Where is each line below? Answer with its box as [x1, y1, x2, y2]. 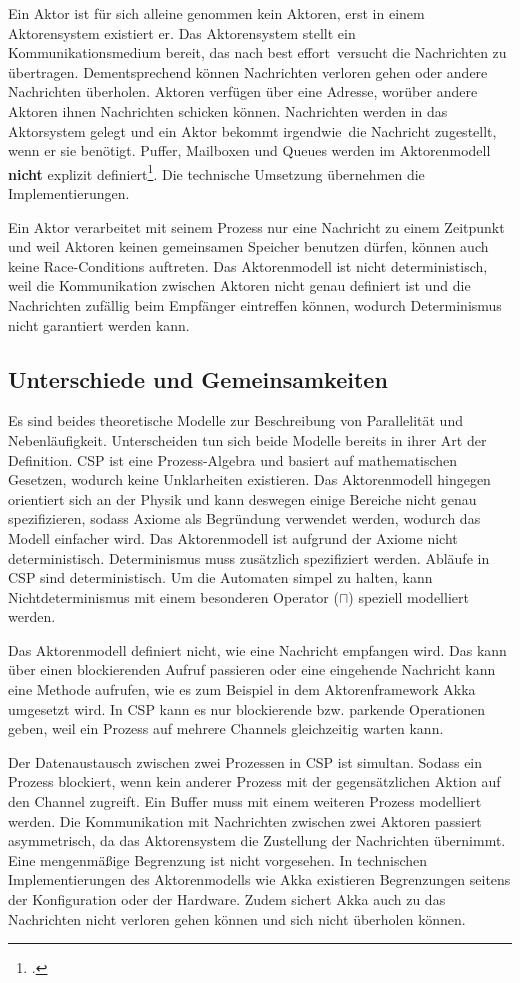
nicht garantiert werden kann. [8, 314, 190, 335]
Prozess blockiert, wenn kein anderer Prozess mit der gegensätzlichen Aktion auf [8, 771, 501, 792]
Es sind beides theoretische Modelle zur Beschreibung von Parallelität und [8, 410, 463, 431]
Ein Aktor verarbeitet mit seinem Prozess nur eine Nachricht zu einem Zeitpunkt [8, 216, 505, 237]
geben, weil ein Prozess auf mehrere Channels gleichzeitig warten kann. [8, 718, 444, 739]
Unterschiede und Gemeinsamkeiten [8, 363, 388, 394]
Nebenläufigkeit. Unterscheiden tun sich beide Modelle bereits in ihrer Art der [8, 429, 487, 450]
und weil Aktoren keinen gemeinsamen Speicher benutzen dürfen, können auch [8, 236, 489, 257]
